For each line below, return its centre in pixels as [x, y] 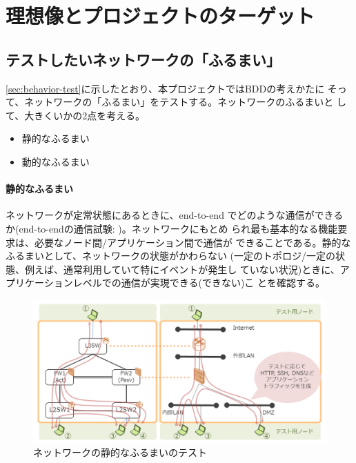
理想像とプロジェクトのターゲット [160, 16]
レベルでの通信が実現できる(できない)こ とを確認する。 [199, 283]
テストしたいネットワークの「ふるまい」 [143, 59]
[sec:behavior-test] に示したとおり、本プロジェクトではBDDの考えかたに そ [171, 88]
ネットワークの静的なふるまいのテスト [120, 452]
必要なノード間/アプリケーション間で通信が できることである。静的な [192, 242]
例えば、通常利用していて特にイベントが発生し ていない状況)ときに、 [182, 269]
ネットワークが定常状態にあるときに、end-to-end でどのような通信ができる [175, 215]
